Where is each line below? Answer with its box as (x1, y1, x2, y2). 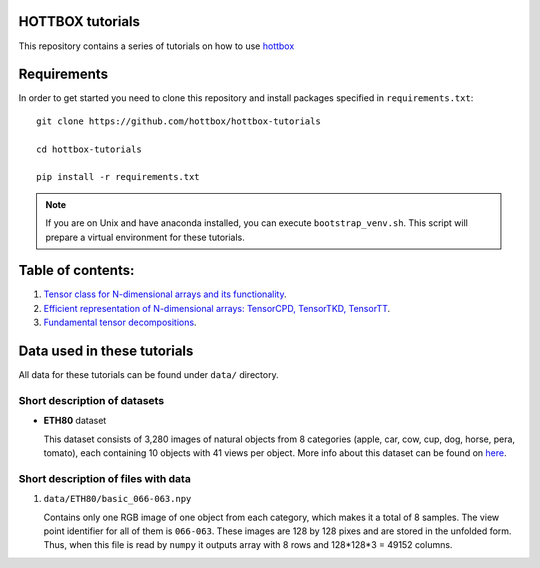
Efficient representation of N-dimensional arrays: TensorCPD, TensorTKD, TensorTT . (43, 302, 391, 314)
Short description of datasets (18, 393, 165, 407)
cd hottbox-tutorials (36, 143, 142, 155)
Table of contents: (18, 262, 135, 279)
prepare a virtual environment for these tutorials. (45, 231, 245, 243)
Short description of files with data (18, 471, 192, 485)
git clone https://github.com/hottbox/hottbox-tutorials (36, 115, 322, 127)
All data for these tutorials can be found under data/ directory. (18, 369, 279, 381)
